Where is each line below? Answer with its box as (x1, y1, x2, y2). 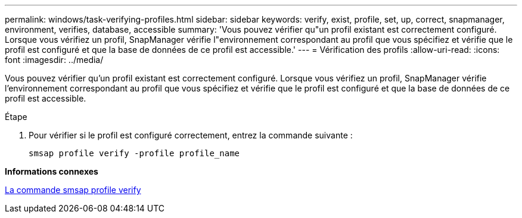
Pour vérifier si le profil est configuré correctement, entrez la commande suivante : (29, 130, 353, 140)
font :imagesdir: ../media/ (5, 55, 104, 65)
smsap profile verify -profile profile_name (29, 149, 240, 158)
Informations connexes (5, 166, 98, 176)
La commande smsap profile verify (5, 185, 141, 195)
